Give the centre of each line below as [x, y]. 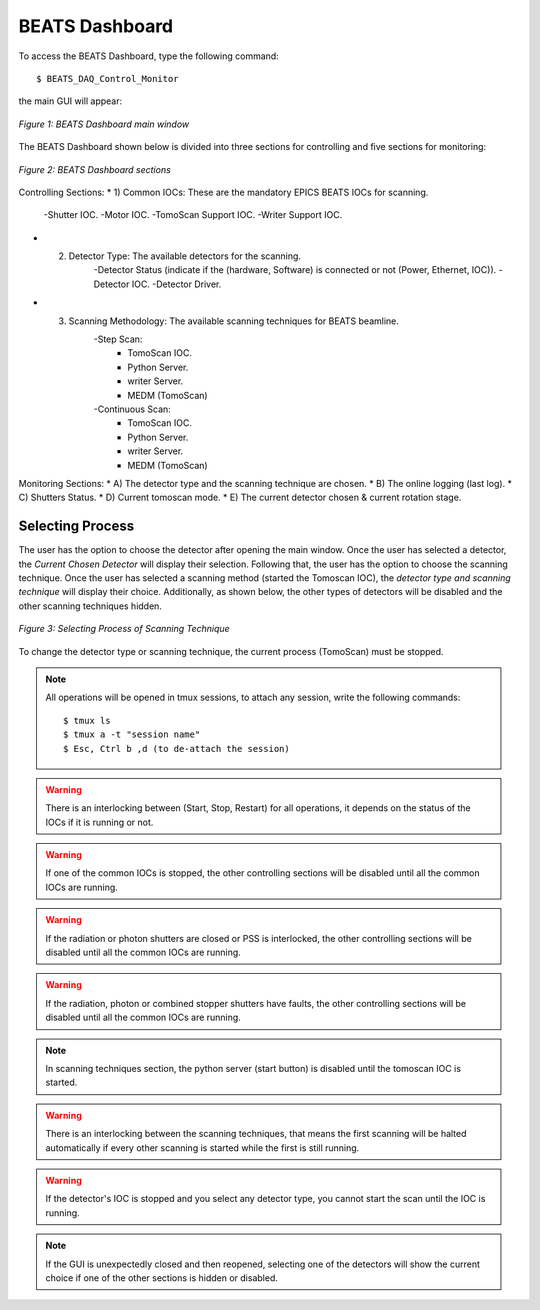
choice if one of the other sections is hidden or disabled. [162, 1277]
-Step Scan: [118, 339]
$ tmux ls [87, 720]
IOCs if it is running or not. [99, 822]
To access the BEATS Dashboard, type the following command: [148, 56]
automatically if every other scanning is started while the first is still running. [202, 1147]
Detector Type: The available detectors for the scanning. [185, 256]
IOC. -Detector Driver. [176, 284]
